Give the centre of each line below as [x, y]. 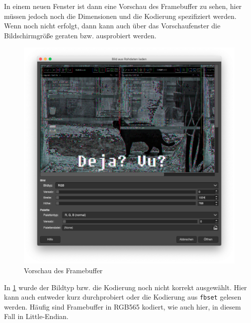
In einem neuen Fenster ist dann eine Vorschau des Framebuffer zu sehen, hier [123, 6]
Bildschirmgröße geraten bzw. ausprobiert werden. [80, 35]
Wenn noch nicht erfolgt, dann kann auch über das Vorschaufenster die [112, 26]
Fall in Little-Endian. [36, 316]
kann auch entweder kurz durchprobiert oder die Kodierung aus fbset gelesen [123, 297]
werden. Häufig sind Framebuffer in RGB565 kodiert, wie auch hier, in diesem [123, 306]
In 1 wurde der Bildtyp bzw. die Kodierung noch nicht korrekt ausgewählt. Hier [125, 287]
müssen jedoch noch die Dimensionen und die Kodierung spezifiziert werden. [120, 16]
